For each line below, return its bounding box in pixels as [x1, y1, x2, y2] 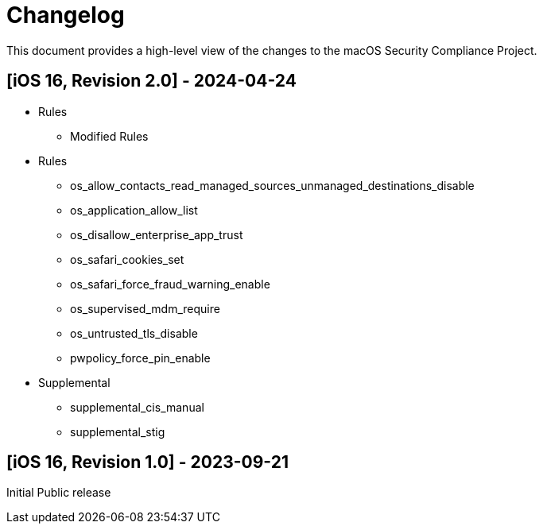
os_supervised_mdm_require [70, 301, 220, 315]
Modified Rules [70, 129, 149, 143]
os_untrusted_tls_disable [70, 326, 198, 340]
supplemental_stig [70, 424, 165, 439]
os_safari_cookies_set [70, 252, 184, 266]
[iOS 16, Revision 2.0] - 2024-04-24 [6, 71, 297, 91]
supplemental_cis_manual [70, 400, 204, 414]
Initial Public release [6, 486, 111, 500]
